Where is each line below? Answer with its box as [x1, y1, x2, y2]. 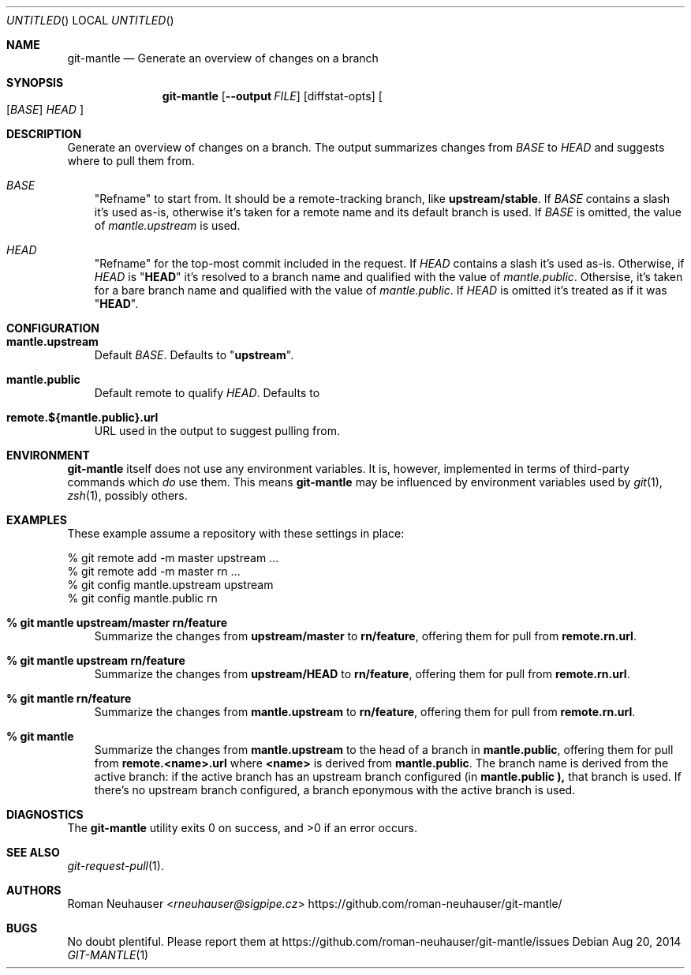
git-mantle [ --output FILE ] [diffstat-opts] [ [162, 89, 383, 103]
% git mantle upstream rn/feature [6, 654, 185, 667]
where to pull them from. [67, 154, 195, 167]
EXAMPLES [6, 513, 67, 527]
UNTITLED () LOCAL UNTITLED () [6, 13, 174, 27]
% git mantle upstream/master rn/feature [6, 616, 227, 629]
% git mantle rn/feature [6, 692, 132, 705]
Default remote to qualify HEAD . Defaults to [94, 386, 320, 399]
